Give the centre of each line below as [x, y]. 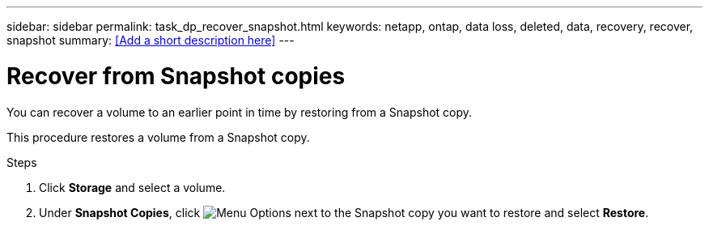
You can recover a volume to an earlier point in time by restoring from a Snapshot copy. [240, 112]
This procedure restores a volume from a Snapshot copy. [158, 137]
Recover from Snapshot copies [176, 76]
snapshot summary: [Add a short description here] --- [151, 40]
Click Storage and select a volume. [132, 187]
